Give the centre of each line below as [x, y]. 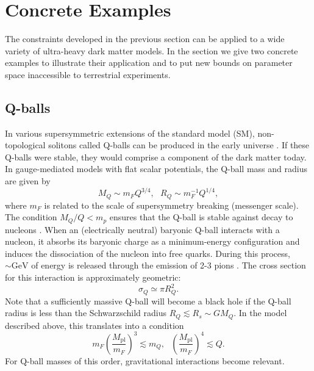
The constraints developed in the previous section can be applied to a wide [145, 39]
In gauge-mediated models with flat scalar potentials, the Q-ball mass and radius [156, 169]
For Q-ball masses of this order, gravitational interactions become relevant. [145, 360]
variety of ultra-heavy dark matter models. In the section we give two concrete [152, 50]
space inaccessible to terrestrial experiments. [88, 74]
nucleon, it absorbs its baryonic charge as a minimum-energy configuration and [152, 241]
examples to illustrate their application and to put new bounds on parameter [149, 63]
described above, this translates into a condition [95, 325]
